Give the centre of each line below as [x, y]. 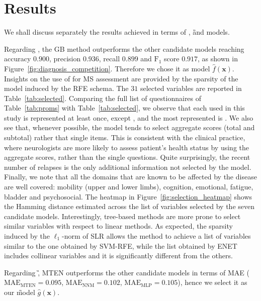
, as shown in [218, 59]
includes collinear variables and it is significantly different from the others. [118, 256]
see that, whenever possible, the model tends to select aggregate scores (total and [129, 127]
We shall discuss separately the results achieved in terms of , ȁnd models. [117, 32]
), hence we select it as [212, 282]
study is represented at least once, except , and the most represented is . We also [129, 117]
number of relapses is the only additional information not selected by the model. [128, 167]
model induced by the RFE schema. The [66, 88]
